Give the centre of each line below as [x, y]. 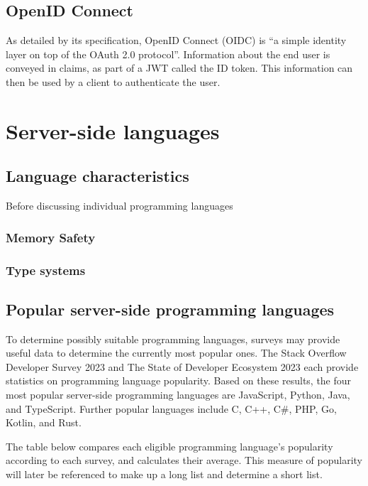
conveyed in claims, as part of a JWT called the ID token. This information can [179, 68]
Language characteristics [97, 176]
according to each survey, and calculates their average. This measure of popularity [184, 460]
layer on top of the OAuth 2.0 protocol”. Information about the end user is [168, 54]
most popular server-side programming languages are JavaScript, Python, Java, [178, 395]
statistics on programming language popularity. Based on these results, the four [179, 380]
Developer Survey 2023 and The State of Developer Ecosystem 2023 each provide [182, 366]
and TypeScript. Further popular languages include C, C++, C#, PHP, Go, [171, 408]
